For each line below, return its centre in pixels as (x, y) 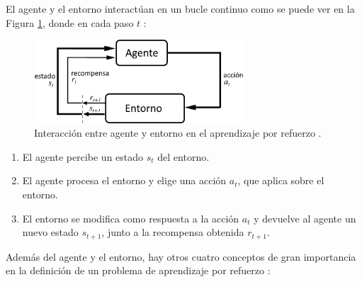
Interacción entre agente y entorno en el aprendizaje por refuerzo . (178, 133)
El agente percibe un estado (83, 156)
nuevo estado (50, 232)
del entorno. (183, 156)
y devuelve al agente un (305, 218)
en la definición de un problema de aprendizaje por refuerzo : (138, 270)
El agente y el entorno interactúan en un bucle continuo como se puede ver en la (180, 9)
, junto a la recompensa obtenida (173, 232)
